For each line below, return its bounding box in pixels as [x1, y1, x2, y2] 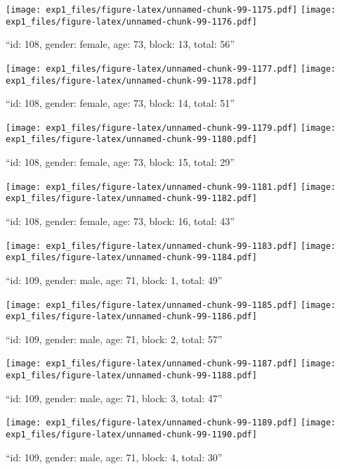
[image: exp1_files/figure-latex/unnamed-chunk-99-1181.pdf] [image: [6, 181, 336, 192]
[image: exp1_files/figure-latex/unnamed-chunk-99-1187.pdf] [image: [6, 359, 336, 369]
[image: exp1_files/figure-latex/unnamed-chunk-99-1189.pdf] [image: [6, 418, 336, 428]
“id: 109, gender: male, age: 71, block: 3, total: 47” [6, 390, 223, 405]
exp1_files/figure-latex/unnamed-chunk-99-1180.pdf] [6, 134, 257, 145]
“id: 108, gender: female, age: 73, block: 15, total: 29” [6, 155, 235, 169]
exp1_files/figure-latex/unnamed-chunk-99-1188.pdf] [6, 371, 257, 381]
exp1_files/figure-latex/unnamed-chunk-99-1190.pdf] [6, 430, 257, 439]
